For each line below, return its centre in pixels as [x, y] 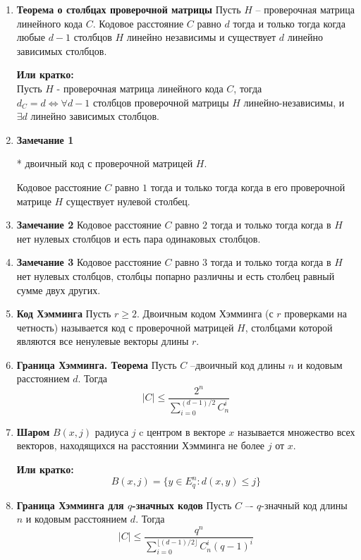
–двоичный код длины [238, 364]
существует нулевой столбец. [128, 201]
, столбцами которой [289, 327]
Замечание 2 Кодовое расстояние [89, 225]
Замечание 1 [45, 139]
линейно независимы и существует [201, 37]
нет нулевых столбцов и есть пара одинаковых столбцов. [139, 238]
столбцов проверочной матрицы [161, 102]
